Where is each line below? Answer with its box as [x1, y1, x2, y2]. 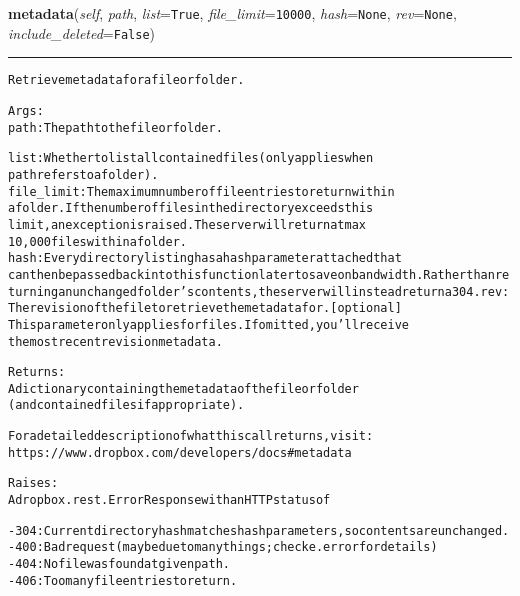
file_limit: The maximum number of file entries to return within [8, 184, 395, 199]
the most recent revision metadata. [8, 334, 223, 349]
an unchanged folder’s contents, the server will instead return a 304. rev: [58, 284, 510, 299]
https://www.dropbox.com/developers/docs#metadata [8, 445, 352, 460]
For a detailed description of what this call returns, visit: [8, 429, 374, 444]
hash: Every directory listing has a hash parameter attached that [8, 251, 402, 266]
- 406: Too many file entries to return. [8, 573, 238, 588]
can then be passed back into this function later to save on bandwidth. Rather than [8, 267, 495, 282]
